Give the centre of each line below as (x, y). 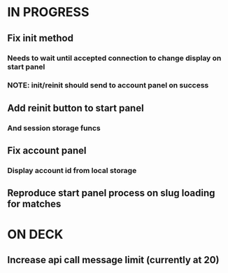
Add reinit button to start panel (76, 108)
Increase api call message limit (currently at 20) (113, 260)
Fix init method (40, 38)
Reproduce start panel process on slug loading (111, 193)
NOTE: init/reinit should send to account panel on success (108, 85)
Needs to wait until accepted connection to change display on (114, 58)
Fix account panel (47, 151)
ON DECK (35, 234)
